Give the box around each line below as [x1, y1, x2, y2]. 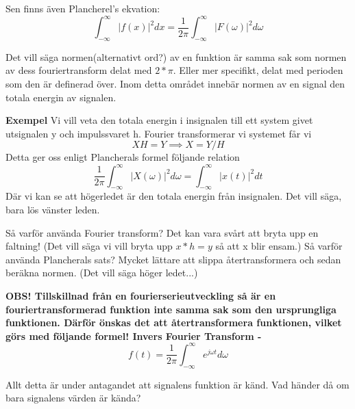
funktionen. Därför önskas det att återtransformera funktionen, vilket [5, 315, 342, 330]
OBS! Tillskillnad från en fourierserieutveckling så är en [5, 288, 276, 302]
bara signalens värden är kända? [5, 391, 141, 405]
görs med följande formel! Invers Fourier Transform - [5, 328, 262, 343]
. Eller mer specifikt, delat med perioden [173, 63, 343, 77]
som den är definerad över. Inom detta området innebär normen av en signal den [5, 77, 345, 91]
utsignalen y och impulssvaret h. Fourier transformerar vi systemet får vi [5, 126, 312, 140]
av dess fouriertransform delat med [5, 63, 152, 77]
